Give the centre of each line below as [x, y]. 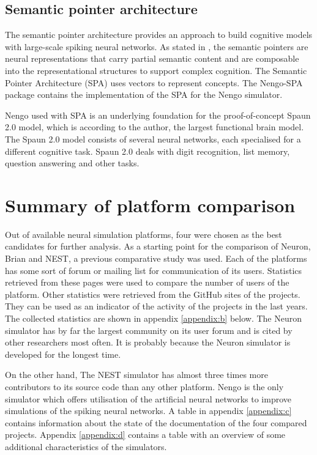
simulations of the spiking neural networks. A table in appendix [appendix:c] [148, 411]
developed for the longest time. [63, 354]
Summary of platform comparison [150, 205]
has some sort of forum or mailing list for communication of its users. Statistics [154, 270]
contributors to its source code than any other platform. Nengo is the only [144, 386]
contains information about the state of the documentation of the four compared [156, 422]
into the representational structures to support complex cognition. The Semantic [156, 70]
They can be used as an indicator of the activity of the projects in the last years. [156, 306]
